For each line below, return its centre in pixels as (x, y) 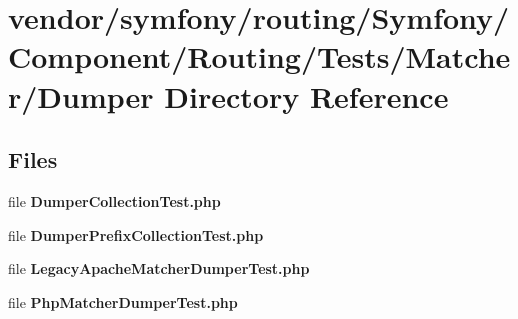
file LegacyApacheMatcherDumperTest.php (159, 268)
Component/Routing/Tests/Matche (259, 56)
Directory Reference (306, 95)
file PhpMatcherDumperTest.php (123, 301)
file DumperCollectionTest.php (114, 200)
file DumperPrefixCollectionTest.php (136, 234)
